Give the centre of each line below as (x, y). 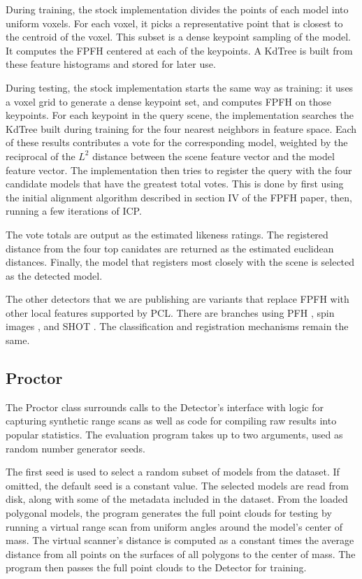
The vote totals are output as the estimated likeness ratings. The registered (167, 234)
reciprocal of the (41, 156)
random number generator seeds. (75, 448)
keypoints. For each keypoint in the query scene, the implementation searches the (180, 115)
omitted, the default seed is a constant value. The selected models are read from (177, 485)
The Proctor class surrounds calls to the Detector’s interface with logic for (165, 407)
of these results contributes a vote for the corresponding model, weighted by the (177, 142)
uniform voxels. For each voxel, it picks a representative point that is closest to (174, 23)
